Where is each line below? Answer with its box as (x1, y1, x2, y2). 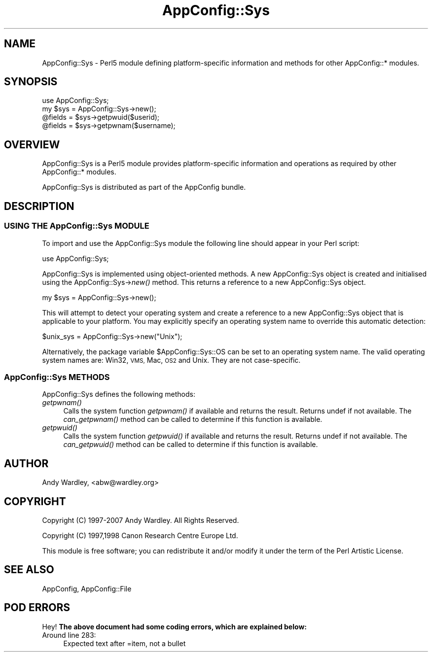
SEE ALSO (4, 563, 54, 576)
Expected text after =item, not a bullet (63, 639, 186, 648)
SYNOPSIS (4, 75, 58, 88)
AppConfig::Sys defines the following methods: (42, 390, 195, 399)
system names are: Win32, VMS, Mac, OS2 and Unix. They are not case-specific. (42, 355, 301, 364)
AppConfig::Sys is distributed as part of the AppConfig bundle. (42, 183, 246, 192)
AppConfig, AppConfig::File (42, 584, 132, 593)
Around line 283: (42, 630, 96, 639)
